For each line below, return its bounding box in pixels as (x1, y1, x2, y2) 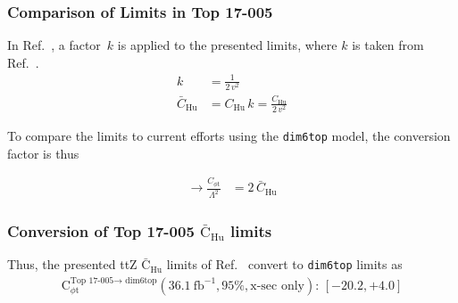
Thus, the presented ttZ (7, 255, 137, 274)
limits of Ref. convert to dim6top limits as (166, 255, 403, 274)
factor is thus (7, 143, 79, 162)
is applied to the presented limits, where (117, 36, 337, 54)
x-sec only (250, 279, 304, 292)
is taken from (352, 36, 424, 54)
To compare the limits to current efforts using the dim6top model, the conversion (7, 126, 451, 144)
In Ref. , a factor (7, 36, 101, 54)
